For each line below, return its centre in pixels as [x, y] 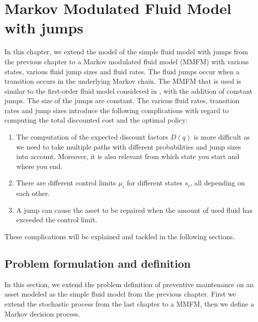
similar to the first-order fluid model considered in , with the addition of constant [129, 90]
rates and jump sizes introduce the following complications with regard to [117, 110]
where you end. [39, 166]
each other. [33, 193]
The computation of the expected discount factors [92, 137]
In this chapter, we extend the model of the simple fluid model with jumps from [126, 52]
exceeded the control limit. [57, 220]
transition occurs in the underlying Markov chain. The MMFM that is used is [123, 81]
